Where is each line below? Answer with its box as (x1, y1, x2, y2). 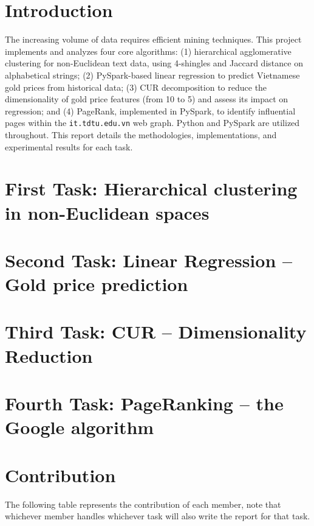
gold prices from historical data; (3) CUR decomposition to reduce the (5, 80, 267, 93)
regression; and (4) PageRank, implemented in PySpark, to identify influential (5, 104, 296, 117)
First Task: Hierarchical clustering (5, 176, 298, 201)
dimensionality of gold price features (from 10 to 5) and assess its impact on (5, 93, 288, 105)
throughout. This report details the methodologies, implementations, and (5, 128, 277, 141)
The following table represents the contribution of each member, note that (5, 497, 281, 510)
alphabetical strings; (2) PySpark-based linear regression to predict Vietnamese (5, 68, 300, 81)
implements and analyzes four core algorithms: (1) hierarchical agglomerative (5, 44, 292, 57)
